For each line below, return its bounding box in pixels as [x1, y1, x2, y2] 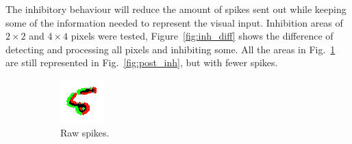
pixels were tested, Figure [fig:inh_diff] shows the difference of [71, 29, 334, 43]
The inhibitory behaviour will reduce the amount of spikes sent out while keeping [5, 2, 347, 16]
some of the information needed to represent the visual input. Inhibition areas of [5, 15, 343, 29]
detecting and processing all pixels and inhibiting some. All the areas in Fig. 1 [5, 42, 336, 56]
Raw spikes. [60, 125, 110, 139]
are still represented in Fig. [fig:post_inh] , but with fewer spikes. [5, 55, 278, 70]
